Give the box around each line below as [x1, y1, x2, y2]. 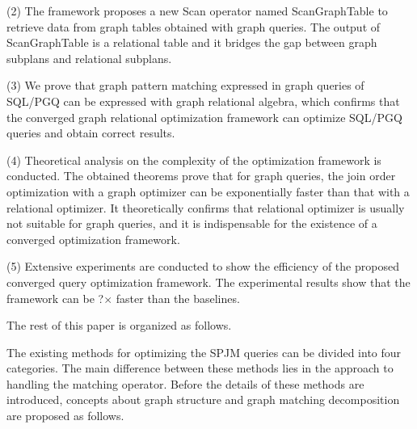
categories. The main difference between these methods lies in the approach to [6, 360, 394, 376]
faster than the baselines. [116, 289, 240, 306]
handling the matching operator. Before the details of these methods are [6, 375, 364, 392]
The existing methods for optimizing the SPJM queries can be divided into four [6, 343, 402, 360]
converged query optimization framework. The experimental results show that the [6, 273, 411, 290]
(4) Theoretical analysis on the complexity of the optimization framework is [6, 151, 381, 168]
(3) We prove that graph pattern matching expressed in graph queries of [6, 77, 364, 94]
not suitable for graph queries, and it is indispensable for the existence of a [6, 215, 377, 232]
